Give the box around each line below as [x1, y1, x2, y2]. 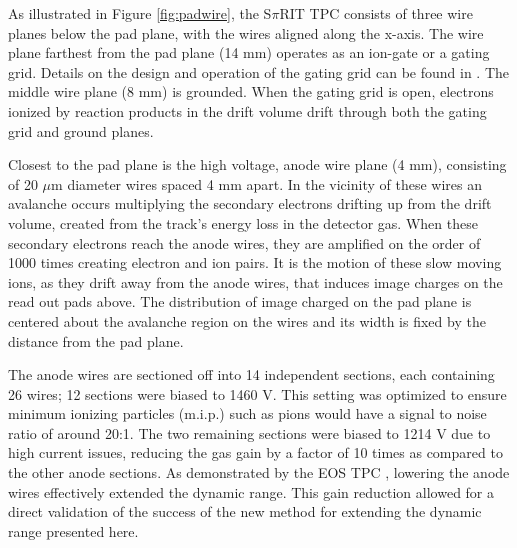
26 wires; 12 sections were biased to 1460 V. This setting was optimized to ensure [8, 383, 507, 404]
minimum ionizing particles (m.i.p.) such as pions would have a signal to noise [8, 403, 487, 424]
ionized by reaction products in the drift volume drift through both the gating [8, 100, 487, 121]
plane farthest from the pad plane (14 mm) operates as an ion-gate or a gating [8, 42, 490, 63]
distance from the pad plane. [8, 330, 184, 351]
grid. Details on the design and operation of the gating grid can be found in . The [8, 61, 510, 82]
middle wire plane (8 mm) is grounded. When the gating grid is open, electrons [8, 81, 494, 102]
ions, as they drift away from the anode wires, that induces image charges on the [8, 271, 503, 292]
